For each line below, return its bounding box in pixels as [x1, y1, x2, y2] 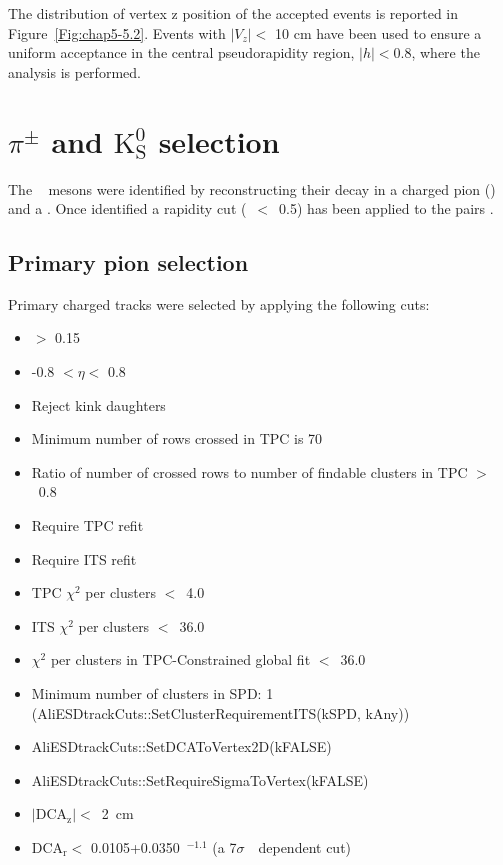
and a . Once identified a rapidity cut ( [8, 198, 247, 219]
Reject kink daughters [31, 394, 166, 415]
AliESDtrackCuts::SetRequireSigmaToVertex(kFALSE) [31, 769, 369, 790]
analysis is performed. [8, 61, 141, 82]
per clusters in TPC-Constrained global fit [50, 649, 311, 670]
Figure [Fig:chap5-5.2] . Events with [8, 22, 226, 43]
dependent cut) [258, 836, 352, 857]
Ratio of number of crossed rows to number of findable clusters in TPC [31, 461, 468, 482]
